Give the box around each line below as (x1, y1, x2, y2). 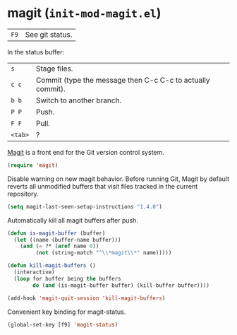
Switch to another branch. (35, 95, 122, 105)
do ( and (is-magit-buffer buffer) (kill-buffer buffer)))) (32, 281, 210, 289)
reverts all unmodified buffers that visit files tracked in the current (7, 182, 198, 190)
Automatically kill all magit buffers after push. (7, 216, 139, 224)
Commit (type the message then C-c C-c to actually (35, 75, 210, 85)
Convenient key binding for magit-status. (7, 307, 126, 316)
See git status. (25, 30, 73, 40)
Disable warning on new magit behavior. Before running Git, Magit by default (7, 175, 229, 183)
